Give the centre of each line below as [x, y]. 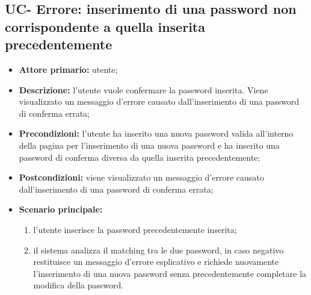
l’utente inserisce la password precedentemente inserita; [135, 229]
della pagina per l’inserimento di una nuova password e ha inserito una [149, 145]
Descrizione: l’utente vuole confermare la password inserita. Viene [143, 89]
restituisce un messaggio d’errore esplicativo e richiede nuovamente [156, 262]
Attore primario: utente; [68, 69]
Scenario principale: [61, 209]
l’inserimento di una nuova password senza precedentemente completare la [170, 273]
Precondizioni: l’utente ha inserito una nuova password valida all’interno [156, 133]
